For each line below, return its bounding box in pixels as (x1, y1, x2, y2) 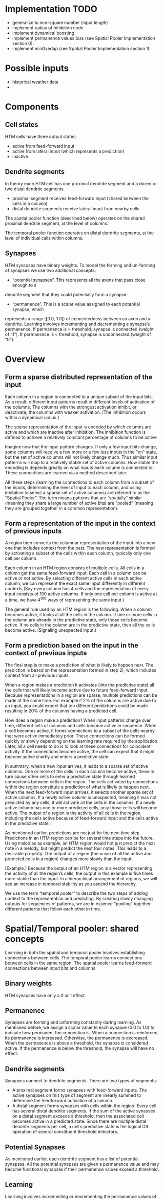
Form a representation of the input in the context (5, 519, 156, 528)
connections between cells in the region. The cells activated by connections (5, 778, 158, 784)
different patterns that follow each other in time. (5, 906, 102, 911)
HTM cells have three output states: (5, 133, 77, 139)
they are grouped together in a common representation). (5, 505, 119, 511)
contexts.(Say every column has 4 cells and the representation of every (5, 586, 149, 592)
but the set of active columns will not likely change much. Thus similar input (5, 454, 158, 460)
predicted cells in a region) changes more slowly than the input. (5, 856, 133, 862)
